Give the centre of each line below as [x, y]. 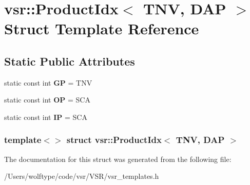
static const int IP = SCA [46, 117]
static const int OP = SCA [47, 100]
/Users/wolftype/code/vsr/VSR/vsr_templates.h [82, 176]
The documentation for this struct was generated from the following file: [118, 159]
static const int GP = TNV [48, 82]
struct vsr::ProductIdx [114, 140]
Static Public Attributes [70, 61]
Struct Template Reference [102, 28]
